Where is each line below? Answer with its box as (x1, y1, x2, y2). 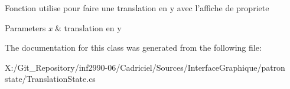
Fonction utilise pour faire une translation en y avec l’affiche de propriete (5, 2, 269, 14)
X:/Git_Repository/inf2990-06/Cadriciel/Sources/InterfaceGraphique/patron (5, 61, 285, 73)
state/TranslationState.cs (5, 72, 96, 85)
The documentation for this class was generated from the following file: (5, 41, 262, 54)
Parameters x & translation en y (5, 21, 122, 34)
